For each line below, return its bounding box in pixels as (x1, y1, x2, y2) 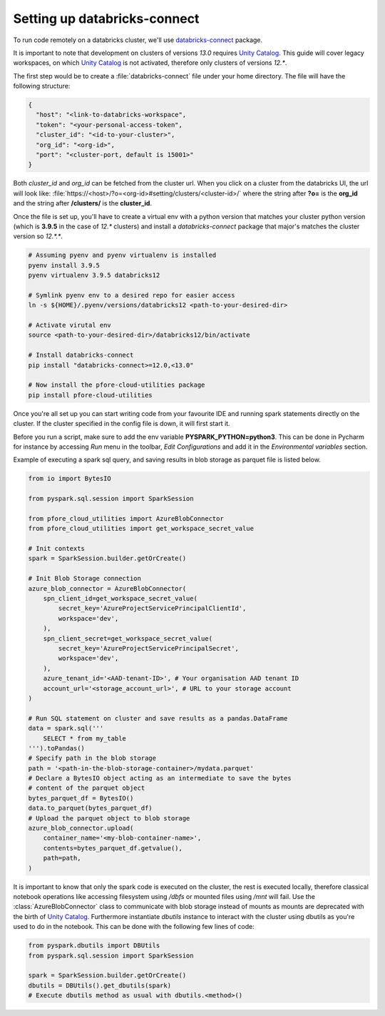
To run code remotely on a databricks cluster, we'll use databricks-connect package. (13, 36, 263, 44)
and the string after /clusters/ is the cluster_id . (13, 199, 153, 208)
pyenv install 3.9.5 (28, 261, 100, 269)
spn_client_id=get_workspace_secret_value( (43, 594, 197, 603)
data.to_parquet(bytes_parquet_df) (28, 804, 153, 813)
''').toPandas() (28, 744, 86, 752)
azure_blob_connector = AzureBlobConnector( (28, 584, 187, 592)
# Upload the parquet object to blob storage (28, 814, 190, 822)
